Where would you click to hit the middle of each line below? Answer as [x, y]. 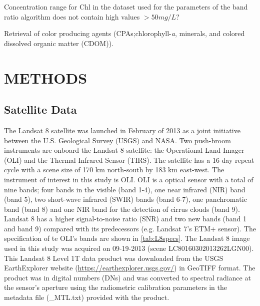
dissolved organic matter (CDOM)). [59, 43]
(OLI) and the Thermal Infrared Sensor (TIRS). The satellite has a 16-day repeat [129, 160]
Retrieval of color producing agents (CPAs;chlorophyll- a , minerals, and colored [124, 33]
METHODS [46, 77]
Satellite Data [40, 109]
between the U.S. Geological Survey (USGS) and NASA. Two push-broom [117, 140]
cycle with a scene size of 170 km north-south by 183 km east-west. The [114, 170]
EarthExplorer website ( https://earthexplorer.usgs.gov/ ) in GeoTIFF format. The [130, 268]
